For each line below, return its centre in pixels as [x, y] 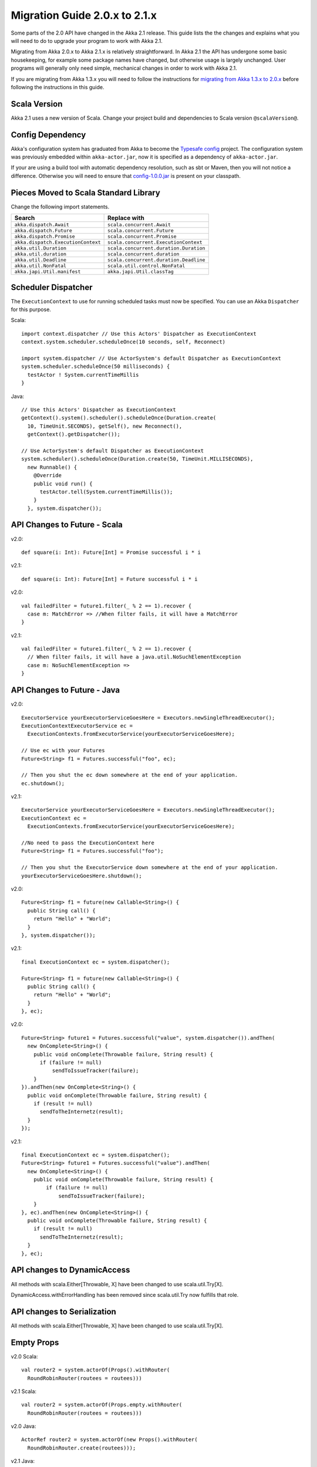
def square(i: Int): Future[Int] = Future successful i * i [109, 579]
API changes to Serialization [64, 1311]
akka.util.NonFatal [41, 266]
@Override [47, 476]
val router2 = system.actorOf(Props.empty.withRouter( [102, 1405]
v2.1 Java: [23, 1461]
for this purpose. [31, 310]
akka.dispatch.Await [42, 225]
